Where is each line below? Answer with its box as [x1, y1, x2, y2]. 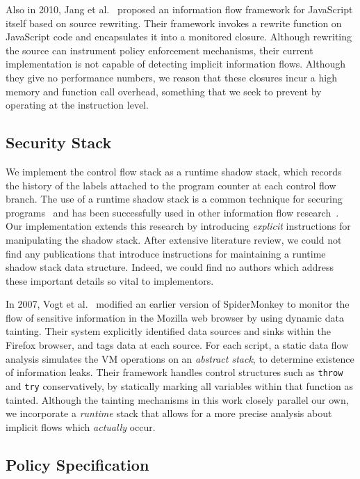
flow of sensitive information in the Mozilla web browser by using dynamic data [6, 310, 344, 324]
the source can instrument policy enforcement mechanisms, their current [6, 42, 313, 57]
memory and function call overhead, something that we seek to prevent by [6, 84, 322, 98]
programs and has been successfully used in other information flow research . [6, 205, 339, 219]
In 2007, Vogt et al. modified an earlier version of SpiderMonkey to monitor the [6, 297, 350, 311]
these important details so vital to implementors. [6, 273, 214, 288]
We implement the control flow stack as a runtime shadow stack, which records [6, 164, 342, 178]
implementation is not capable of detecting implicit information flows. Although [6, 56, 346, 71]
